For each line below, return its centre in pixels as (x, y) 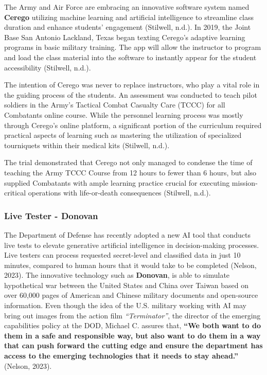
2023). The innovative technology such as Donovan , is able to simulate (117, 275)
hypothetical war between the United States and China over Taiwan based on (127, 285)
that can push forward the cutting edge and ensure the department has (133, 345)
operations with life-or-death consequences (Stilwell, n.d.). (119, 193)
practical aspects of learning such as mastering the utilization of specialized (123, 135)
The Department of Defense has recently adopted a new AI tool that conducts (127, 234)
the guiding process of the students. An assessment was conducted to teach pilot (131, 94)
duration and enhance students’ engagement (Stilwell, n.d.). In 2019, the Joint (128, 27)
